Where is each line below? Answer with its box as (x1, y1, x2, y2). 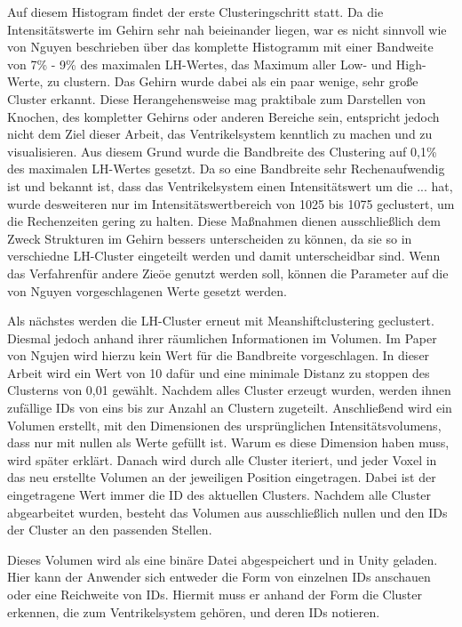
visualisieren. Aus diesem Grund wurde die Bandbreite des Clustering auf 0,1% (7, 141, 437, 160)
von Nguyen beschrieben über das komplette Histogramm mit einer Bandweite (7, 37, 434, 56)
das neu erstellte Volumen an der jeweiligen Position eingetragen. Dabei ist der (7, 468, 436, 486)
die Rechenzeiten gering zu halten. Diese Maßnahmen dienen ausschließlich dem (7, 212, 441, 230)
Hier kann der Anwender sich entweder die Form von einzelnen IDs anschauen (7, 567, 431, 586)
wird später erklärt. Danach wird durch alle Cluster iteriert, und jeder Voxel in (7, 450, 437, 469)
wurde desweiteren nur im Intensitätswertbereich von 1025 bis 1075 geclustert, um (7, 194, 455, 213)
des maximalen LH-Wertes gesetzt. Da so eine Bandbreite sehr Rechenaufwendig (7, 159, 445, 178)
